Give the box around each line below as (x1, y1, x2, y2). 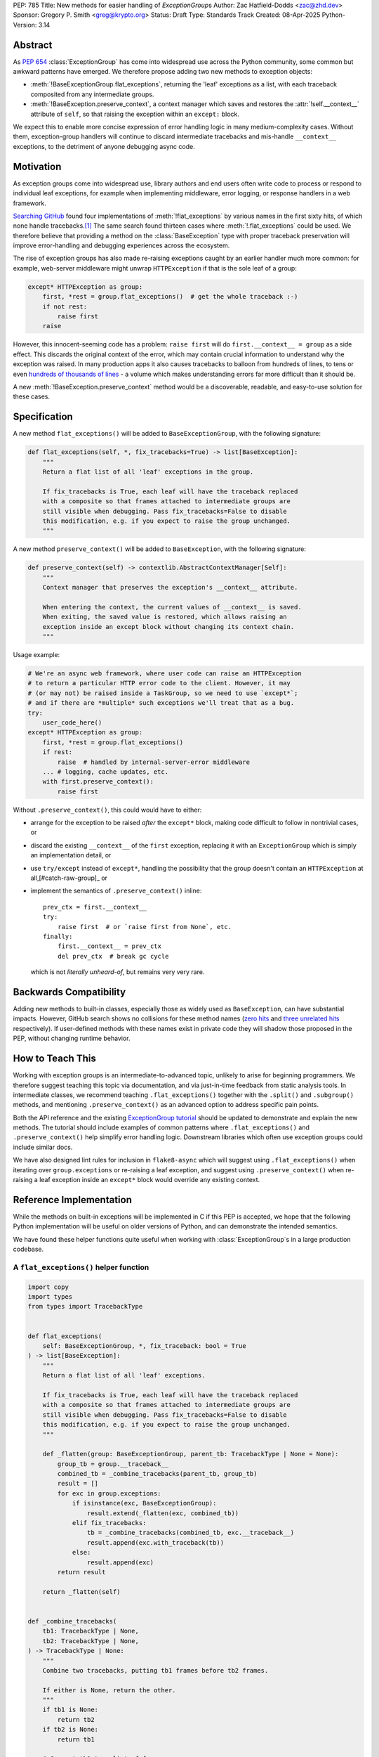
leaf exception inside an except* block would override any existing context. (39, 1176, 260, 1184)
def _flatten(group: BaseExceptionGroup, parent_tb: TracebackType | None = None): (42, 1450, 339, 1458)
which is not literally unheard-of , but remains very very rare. (30, 968, 205, 976)
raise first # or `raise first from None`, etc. (57, 923, 232, 931)
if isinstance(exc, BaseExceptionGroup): (72, 1499, 217, 1508)
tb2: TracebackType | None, (42, 1637, 140, 1645)
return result (57, 1568, 106, 1576)
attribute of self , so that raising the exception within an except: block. (30, 110, 240, 118)
